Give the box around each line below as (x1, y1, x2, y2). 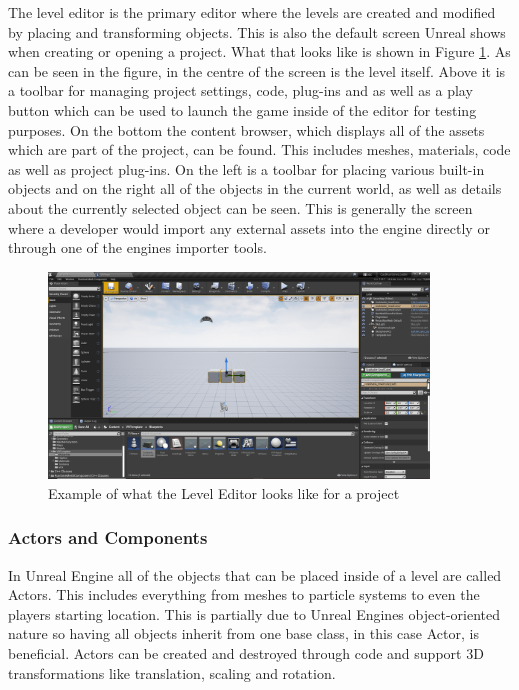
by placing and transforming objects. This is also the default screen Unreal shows (8, 21, 506, 42)
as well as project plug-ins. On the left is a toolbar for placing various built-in (8, 158, 485, 179)
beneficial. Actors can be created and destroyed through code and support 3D (8, 643, 484, 664)
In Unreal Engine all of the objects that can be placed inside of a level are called (8, 564, 502, 585)
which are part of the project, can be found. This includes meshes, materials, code (8, 139, 511, 160)
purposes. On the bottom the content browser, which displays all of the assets (8, 119, 485, 140)
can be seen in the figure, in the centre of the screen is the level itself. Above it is (8, 60, 506, 81)
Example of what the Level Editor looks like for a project (48, 482, 400, 503)
